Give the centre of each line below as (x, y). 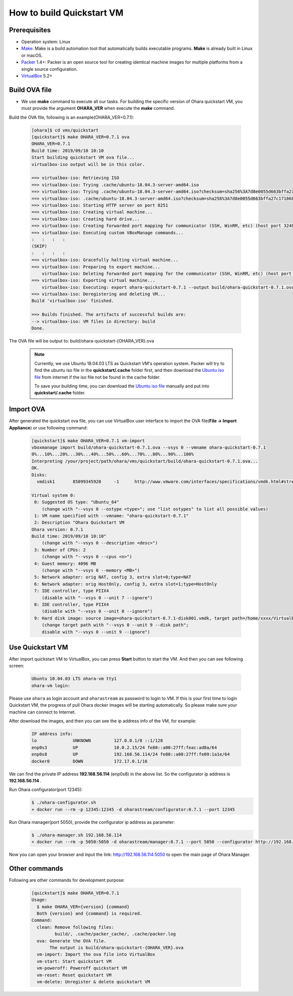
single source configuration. (50, 69)
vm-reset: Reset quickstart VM (74, 975)
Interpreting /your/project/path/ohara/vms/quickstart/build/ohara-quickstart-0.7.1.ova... (145, 461)
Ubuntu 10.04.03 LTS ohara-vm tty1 (74, 679)
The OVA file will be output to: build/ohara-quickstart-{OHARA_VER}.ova (82, 341)
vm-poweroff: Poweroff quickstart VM (82, 968)
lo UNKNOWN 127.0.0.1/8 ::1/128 (97, 741)
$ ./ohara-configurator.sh (64, 803)
